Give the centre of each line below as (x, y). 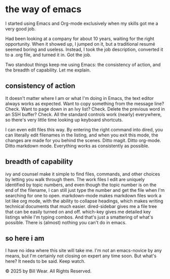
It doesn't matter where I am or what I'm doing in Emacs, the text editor (79, 98)
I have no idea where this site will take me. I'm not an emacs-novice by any (84, 251)
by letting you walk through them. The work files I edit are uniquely (75, 179)
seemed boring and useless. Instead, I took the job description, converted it (84, 49)
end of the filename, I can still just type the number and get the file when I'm (85, 190)
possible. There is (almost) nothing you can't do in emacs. (66, 222)
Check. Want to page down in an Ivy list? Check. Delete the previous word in (85, 109)
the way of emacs (43, 9)
